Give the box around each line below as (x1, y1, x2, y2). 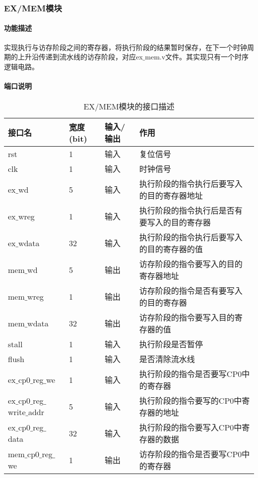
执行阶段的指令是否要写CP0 (139, 368, 242, 380)
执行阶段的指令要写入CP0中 (139, 422, 242, 433)
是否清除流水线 (139, 353, 195, 365)
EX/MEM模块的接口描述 (83, 101, 175, 112)
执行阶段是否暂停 (139, 338, 203, 350)
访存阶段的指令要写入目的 (139, 312, 235, 323)
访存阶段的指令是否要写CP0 (139, 448, 242, 460)
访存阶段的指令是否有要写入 (139, 285, 243, 297)
